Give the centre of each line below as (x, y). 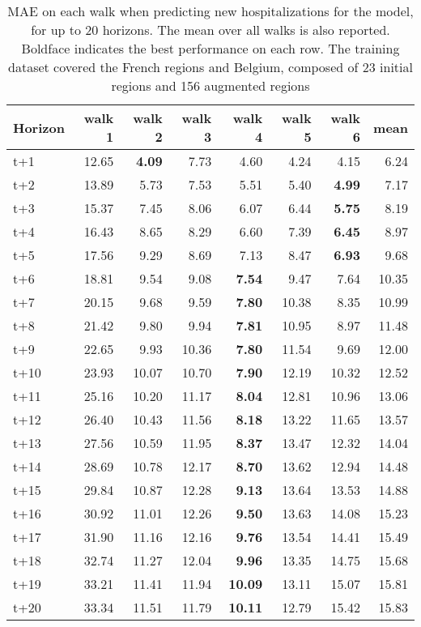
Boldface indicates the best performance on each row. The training (210, 48)
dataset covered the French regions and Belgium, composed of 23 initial (210, 67)
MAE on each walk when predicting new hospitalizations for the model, (210, 11)
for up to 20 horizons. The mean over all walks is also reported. (210, 30)
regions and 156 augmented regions (210, 85)
